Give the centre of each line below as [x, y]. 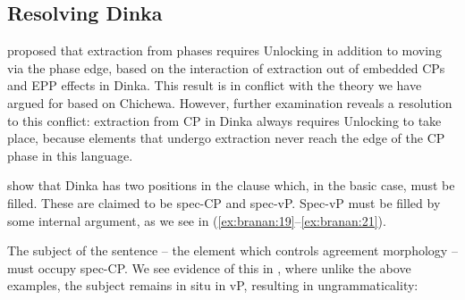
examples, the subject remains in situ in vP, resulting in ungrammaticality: [213, 285]
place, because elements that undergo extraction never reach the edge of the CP [226, 138]
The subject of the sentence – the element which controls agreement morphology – [232, 250]
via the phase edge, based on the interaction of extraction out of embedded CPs [226, 67]
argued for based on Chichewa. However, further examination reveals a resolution [230, 102]
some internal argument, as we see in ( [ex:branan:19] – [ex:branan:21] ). [197, 220]
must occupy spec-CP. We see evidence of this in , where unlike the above [209, 267]
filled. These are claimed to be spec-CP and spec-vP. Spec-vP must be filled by [224, 202]
